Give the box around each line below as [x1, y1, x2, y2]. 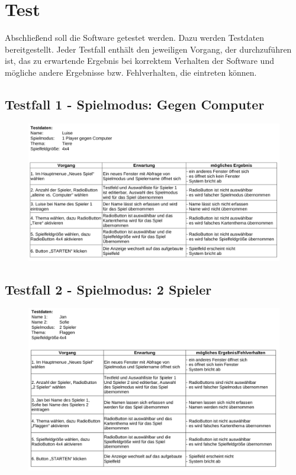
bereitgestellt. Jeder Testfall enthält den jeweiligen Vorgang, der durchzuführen [5, 43, 292, 55]
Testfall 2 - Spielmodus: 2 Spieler [5, 280, 212, 298]
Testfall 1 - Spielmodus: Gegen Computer [5, 95, 265, 113]
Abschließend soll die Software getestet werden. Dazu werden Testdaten [5, 31, 265, 44]
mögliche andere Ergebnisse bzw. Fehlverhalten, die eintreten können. [5, 66, 257, 78]
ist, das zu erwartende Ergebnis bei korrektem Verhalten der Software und [5, 54, 274, 67]
